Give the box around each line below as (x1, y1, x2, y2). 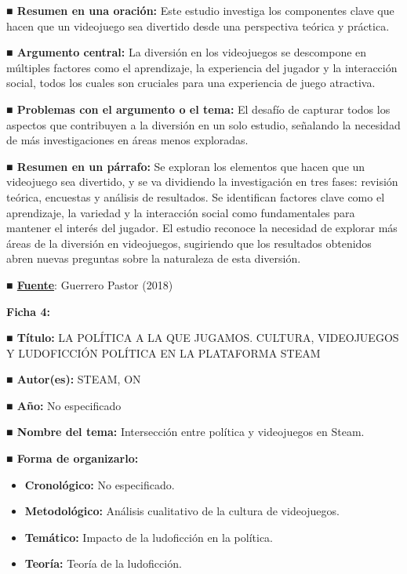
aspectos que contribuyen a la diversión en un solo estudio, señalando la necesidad (6, 116, 401, 133)
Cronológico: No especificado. (24, 476, 175, 492)
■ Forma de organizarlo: (6, 450, 139, 467)
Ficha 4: (6, 303, 50, 319)
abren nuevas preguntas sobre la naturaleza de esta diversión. (6, 250, 301, 267)
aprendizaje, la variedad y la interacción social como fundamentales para (6, 204, 355, 220)
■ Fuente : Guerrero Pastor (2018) (6, 276, 173, 292)
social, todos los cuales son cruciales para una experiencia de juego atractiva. (6, 74, 376, 91)
